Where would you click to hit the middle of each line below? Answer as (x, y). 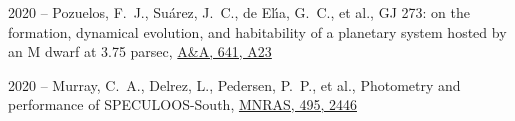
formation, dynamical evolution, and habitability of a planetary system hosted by (257, 31)
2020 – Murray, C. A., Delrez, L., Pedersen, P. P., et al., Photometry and (234, 84)
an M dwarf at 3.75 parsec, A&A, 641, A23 (140, 51)
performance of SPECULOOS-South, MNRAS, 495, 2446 (182, 104)
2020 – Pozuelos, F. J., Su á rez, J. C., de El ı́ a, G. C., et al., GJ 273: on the (239, 12)
